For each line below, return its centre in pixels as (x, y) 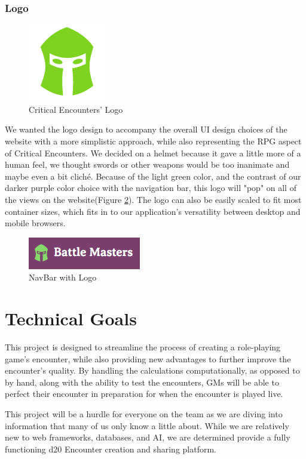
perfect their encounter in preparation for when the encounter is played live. (144, 394)
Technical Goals (71, 318)
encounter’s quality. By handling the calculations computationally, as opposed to (152, 370)
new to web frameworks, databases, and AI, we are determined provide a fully (148, 437)
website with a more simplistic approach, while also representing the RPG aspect (153, 141)
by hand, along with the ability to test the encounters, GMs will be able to (142, 382)
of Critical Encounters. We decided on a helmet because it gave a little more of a (153, 153)
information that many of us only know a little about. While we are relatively (147, 425)
